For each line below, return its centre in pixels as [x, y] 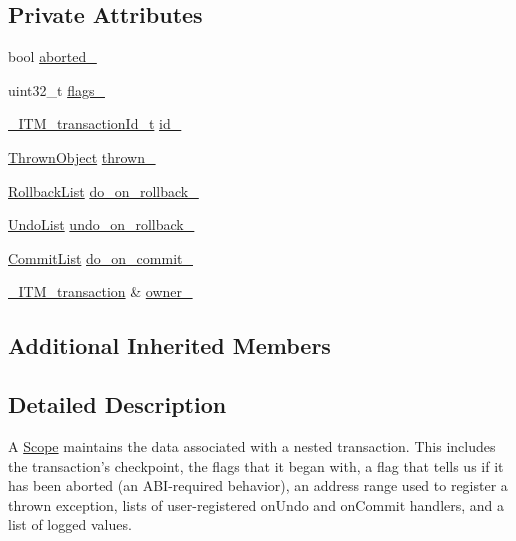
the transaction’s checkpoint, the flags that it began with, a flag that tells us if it [256, 465]
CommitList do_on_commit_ [100, 257]
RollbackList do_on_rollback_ [103, 190]
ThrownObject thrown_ [82, 156]
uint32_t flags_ [56, 89]
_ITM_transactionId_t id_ [95, 123]
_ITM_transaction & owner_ [100, 291]
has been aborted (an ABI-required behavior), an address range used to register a [258, 485]
